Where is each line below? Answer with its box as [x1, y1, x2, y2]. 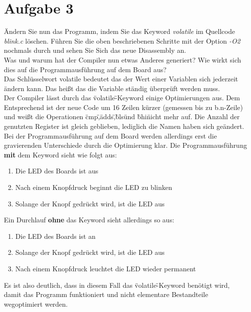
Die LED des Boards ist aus [15, 166, 99, 176]
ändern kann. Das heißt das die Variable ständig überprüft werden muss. [4, 83, 220, 93]
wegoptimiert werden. [4, 298, 68, 309]
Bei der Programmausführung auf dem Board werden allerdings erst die [4, 130, 217, 140]
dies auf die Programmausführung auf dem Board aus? [4, 64, 167, 74]
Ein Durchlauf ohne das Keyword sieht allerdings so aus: [4, 215, 174, 225]
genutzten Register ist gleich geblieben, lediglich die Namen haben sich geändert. [4, 121, 244, 131]
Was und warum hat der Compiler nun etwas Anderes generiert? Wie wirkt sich [4, 54, 241, 64]
